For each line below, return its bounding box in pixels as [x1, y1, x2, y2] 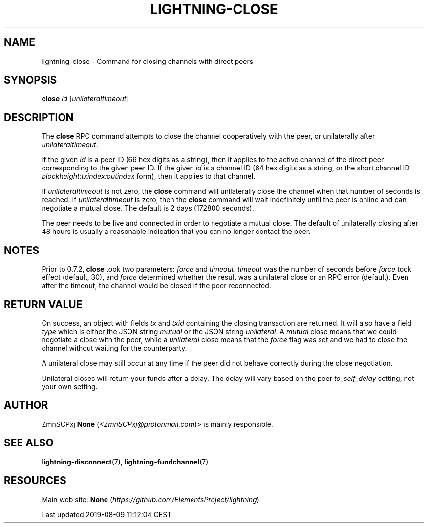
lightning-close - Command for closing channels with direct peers [42, 57, 254, 65]
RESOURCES [4, 474, 66, 487]
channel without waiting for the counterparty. [42, 343, 187, 352]
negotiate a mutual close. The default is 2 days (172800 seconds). [42, 204, 254, 212]
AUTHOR [4, 399, 48, 412]
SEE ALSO [4, 437, 54, 449]
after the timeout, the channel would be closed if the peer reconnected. [42, 281, 271, 290]
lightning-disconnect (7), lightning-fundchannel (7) [42, 457, 209, 466]
